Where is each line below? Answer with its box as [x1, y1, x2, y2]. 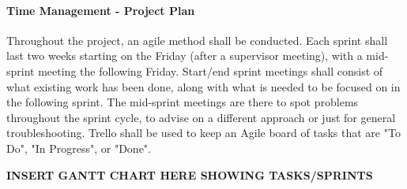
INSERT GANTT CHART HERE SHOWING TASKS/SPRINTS [6, 166, 373, 183]
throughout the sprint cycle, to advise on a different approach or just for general [6, 109, 396, 125]
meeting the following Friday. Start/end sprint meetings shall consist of [38, 62, 383, 79]
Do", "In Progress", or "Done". [6, 139, 151, 156]
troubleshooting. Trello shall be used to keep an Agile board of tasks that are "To [6, 124, 401, 141]
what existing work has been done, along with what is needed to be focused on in [6, 78, 401, 94]
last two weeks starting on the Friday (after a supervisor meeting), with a [6, 47, 363, 64]
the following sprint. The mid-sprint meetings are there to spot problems [6, 94, 359, 110]
